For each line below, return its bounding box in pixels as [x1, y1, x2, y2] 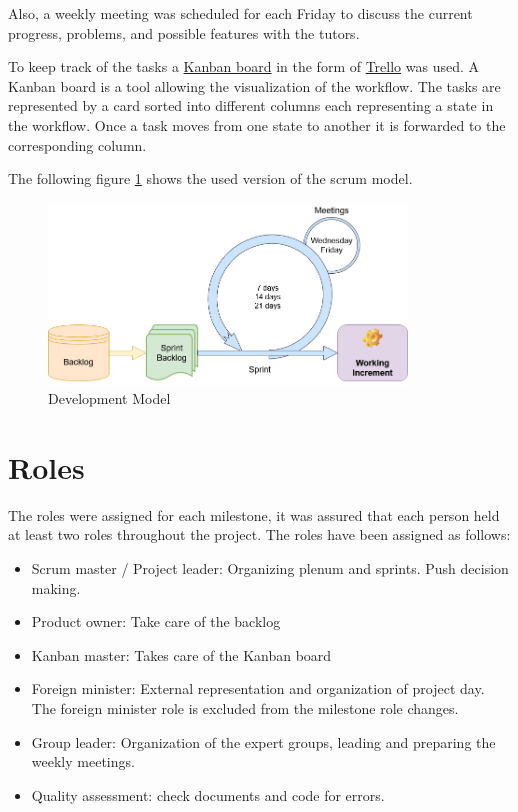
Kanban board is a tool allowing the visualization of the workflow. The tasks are [8, 75, 501, 96]
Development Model [48, 388, 171, 409]
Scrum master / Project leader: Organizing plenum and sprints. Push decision [31, 558, 509, 579]
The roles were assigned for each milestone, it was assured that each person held [8, 504, 500, 525]
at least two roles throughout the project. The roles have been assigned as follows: [8, 524, 511, 545]
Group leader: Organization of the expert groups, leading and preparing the [31, 731, 496, 752]
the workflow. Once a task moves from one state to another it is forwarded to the [8, 114, 506, 135]
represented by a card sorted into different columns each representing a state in [8, 95, 494, 116]
